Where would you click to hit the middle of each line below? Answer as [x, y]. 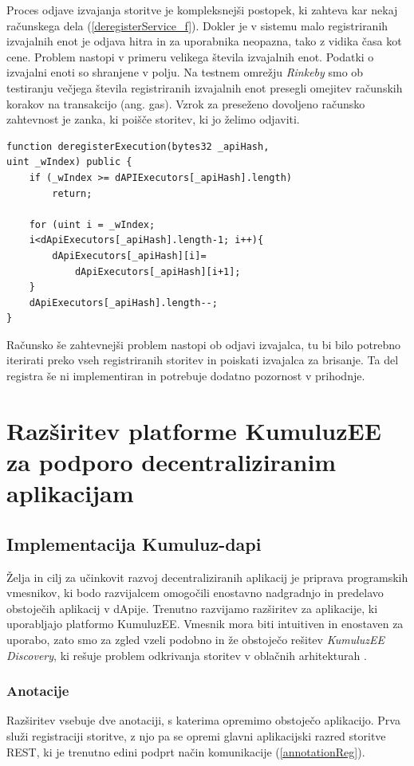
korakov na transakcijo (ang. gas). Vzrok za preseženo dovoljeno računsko [186, 103]
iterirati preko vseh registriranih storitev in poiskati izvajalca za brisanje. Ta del [203, 360]
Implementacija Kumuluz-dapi [134, 543]
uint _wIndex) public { [69, 162]
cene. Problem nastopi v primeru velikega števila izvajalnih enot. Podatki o [190, 56]
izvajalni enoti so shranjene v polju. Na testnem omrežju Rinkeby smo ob [185, 72]
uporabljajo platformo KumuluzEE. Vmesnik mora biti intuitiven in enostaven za [205, 624]
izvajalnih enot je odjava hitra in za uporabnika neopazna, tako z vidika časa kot [204, 41]
